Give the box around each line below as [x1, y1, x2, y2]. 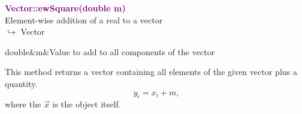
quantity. [5, 77, 38, 89]
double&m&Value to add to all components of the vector [5, 45, 215, 58]
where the [5, 98, 41, 110]
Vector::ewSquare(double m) [5, 2, 126, 14]
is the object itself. [52, 98, 121, 110]
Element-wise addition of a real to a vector [5, 13, 163, 26]
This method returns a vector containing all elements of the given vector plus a [5, 65, 297, 78]
